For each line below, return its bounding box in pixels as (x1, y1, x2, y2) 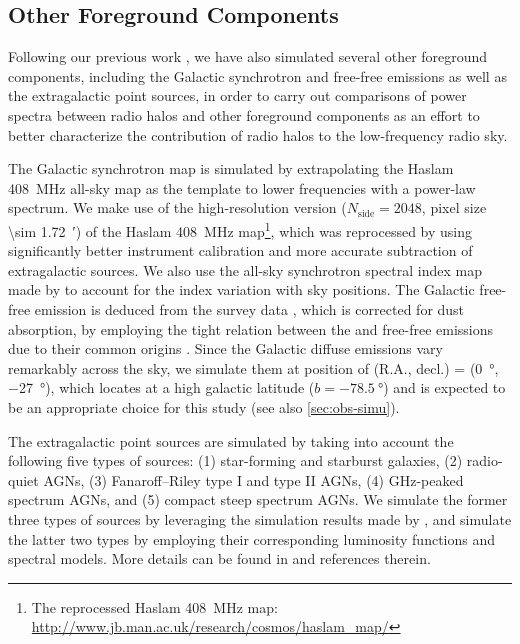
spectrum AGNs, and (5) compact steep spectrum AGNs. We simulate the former (8, 489, 508, 510)
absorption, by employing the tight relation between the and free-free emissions (8, 318, 494, 339)
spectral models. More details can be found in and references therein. (8, 548, 431, 569)
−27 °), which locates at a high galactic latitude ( (8, 377, 315, 398)
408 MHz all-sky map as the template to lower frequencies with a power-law (8, 177, 476, 198)
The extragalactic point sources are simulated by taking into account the (8, 430, 454, 451)
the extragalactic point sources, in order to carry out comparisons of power (8, 85, 467, 106)
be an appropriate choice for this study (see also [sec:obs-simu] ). (8, 396, 400, 417)
